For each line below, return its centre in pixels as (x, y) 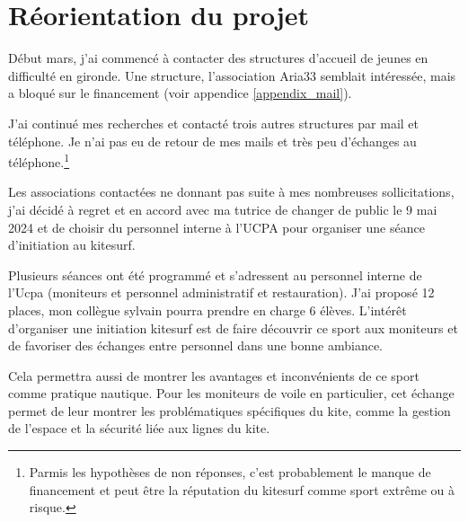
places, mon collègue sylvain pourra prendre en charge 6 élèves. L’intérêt (208, 310)
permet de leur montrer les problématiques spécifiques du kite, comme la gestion (230, 410)
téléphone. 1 (39, 160)
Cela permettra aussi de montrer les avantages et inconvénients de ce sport (214, 375)
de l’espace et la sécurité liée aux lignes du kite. (139, 428)
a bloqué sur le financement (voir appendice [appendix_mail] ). (180, 93)
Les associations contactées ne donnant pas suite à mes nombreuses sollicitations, (231, 192)
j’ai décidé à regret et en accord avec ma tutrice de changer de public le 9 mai (223, 209)
